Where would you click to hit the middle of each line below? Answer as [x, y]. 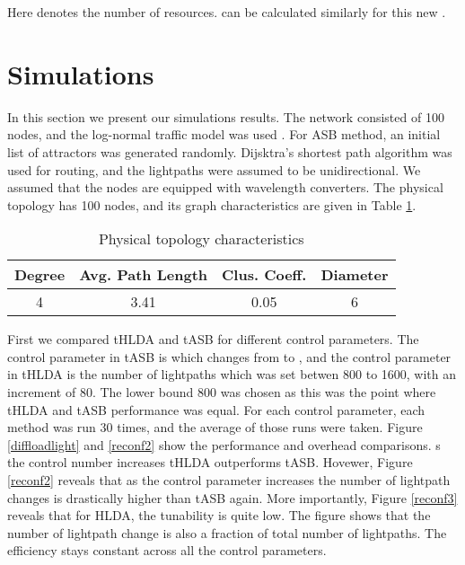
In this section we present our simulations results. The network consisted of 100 [226, 116]
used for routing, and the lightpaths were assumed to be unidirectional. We [214, 169]
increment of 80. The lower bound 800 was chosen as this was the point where [222, 392]
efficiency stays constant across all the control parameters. [167, 550]
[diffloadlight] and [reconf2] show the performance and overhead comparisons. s [224, 444]
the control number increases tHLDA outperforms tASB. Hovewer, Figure [210, 462]
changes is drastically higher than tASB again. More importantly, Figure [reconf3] [232, 497]
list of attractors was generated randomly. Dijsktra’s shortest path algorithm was [230, 151]
